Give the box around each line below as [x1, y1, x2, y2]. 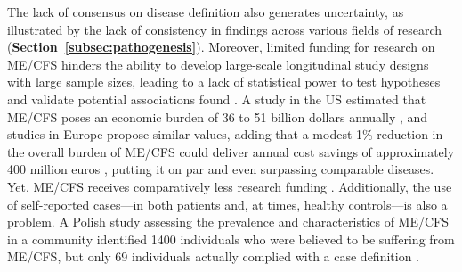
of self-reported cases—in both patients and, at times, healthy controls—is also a [7, 194, 448, 213]
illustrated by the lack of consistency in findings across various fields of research [7, 20, 442, 38]
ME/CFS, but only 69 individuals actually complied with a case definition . [7, 247, 420, 266]
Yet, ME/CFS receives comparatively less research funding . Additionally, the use [7, 177, 452, 195]
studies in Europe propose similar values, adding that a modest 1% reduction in [7, 125, 443, 144]
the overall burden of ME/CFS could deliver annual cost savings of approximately [7, 142, 455, 161]
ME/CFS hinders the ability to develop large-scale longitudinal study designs [7, 54, 429, 73]
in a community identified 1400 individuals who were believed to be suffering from [7, 229, 455, 248]
